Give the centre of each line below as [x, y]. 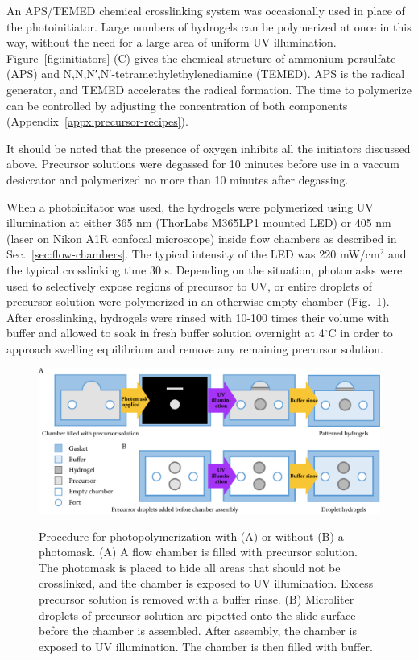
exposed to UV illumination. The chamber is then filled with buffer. [206, 646]
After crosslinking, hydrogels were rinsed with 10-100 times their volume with [198, 317]
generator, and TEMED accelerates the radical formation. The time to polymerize [209, 89]
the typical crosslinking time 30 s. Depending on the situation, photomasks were [205, 269]
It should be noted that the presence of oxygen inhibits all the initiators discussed [209, 148]
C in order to [360, 333]
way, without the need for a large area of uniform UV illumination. [172, 42]
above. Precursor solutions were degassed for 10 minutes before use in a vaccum [203, 164]
